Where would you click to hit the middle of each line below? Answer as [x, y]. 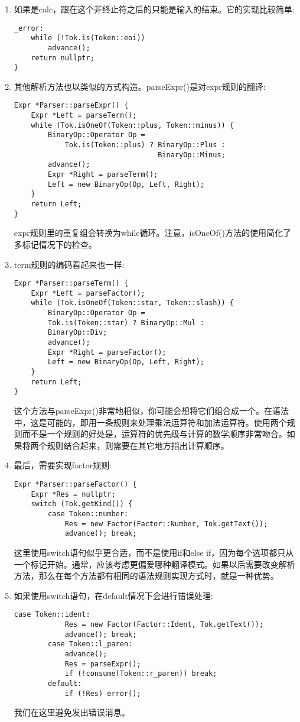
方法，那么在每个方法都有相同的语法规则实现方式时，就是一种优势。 [146, 576]
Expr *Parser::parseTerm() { [71, 284]
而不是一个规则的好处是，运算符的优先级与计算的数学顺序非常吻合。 [154, 434]
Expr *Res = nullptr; [73, 494]
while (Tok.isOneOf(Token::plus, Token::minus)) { [133, 125]
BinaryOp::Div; [78, 333]
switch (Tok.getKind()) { [82, 504]
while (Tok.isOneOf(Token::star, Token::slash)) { [133, 303]
